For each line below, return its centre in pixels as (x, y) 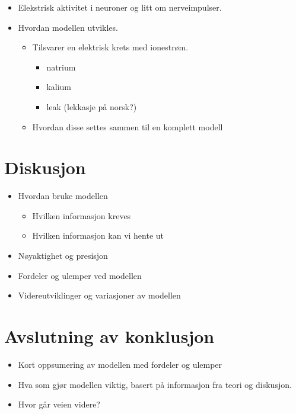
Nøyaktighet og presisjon (63, 256)
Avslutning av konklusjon (109, 336)
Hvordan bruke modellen (63, 196)
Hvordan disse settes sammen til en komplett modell (128, 126)
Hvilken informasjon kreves (82, 215)
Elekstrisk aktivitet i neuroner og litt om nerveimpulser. (120, 7)
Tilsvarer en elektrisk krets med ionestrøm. (110, 47)
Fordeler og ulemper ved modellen (80, 275)
